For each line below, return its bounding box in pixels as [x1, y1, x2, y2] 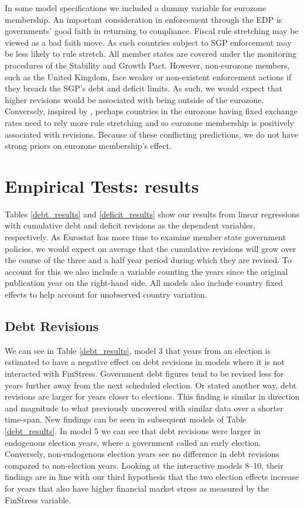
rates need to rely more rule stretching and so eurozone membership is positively [5, 116, 294, 128]
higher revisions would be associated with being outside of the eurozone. [5, 93, 264, 105]
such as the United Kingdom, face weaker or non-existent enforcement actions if [5, 70, 292, 83]
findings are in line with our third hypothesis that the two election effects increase [5, 471, 299, 483]
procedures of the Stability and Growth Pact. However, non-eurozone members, [5, 59, 290, 71]
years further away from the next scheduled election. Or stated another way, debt [5, 379, 297, 391]
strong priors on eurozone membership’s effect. [5, 139, 172, 152]
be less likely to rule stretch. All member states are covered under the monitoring [5, 47, 296, 60]
